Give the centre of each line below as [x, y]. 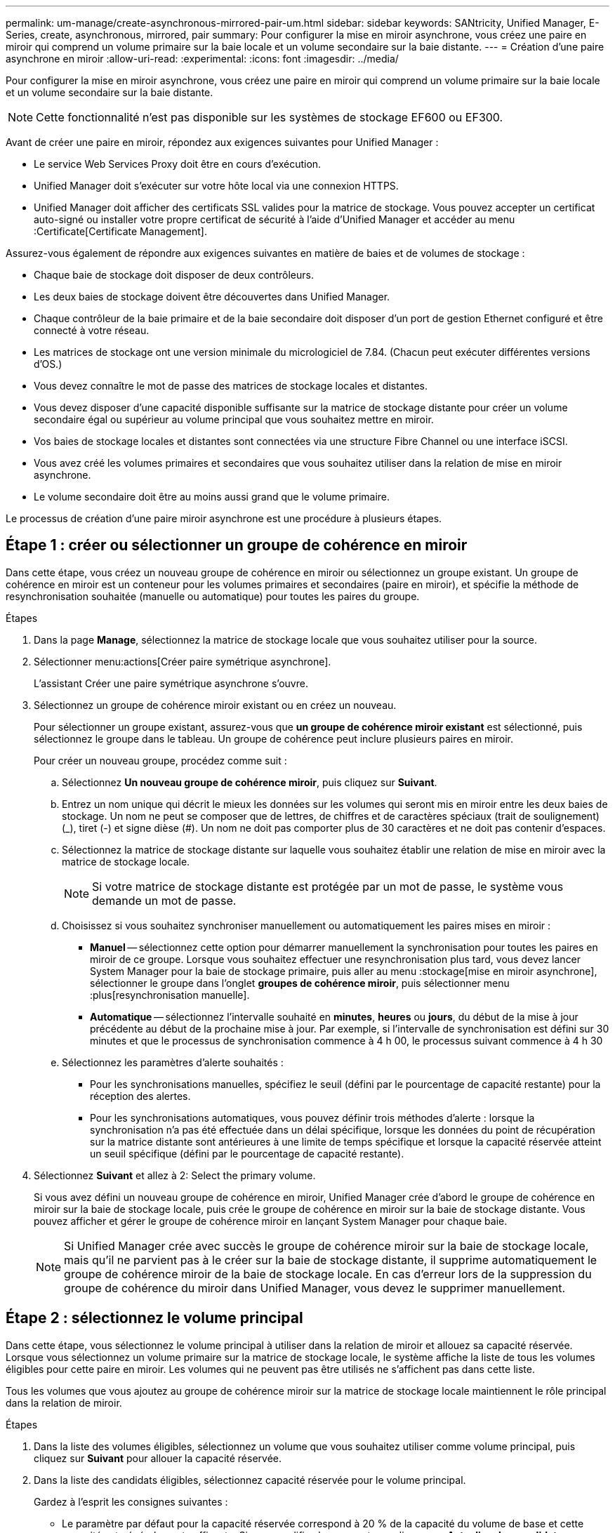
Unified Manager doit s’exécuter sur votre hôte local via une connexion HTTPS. [216, 186]
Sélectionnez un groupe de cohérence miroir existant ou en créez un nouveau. [215, 705]
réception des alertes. [140, 1096]
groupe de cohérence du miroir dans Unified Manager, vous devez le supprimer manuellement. [315, 1288]
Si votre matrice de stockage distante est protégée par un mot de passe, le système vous [328, 886]
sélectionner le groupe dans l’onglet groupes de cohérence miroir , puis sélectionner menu [300, 983]
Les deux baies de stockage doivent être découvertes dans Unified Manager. [212, 297]
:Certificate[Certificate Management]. [120, 231]
